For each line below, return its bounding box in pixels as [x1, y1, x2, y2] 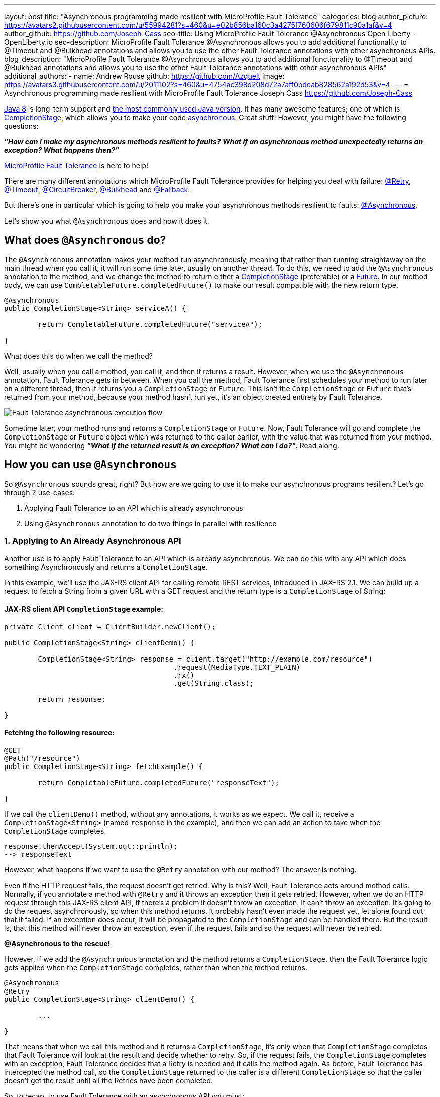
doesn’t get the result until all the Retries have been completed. [4, 1076, 213, 1085]
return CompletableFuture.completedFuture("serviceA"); [38, 320, 263, 328]
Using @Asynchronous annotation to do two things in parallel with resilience [24, 519, 277, 528]
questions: [4, 122, 39, 130]
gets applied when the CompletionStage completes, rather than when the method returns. [4, 963, 307, 972]
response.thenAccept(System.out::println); [4, 842, 178, 850]
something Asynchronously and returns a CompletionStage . [4, 563, 208, 572]
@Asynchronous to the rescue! [4, 939, 111, 948]
